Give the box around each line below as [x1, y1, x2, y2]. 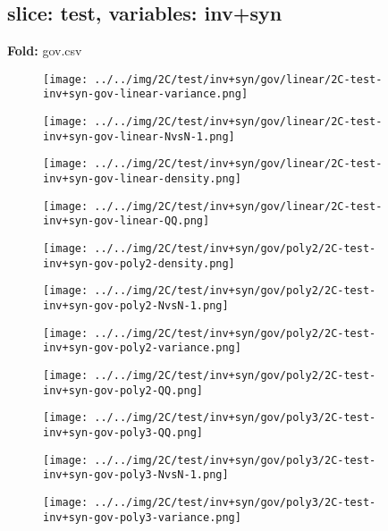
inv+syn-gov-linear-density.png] [43, 173, 241, 186]
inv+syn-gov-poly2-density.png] [43, 257, 235, 270]
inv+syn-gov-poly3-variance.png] [43, 510, 241, 524]
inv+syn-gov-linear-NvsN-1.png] [43, 130, 235, 143]
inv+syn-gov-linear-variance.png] [43, 88, 249, 101]
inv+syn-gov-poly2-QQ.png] [43, 383, 203, 397]
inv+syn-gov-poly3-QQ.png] [43, 426, 203, 439]
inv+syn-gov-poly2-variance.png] [43, 341, 241, 355]
